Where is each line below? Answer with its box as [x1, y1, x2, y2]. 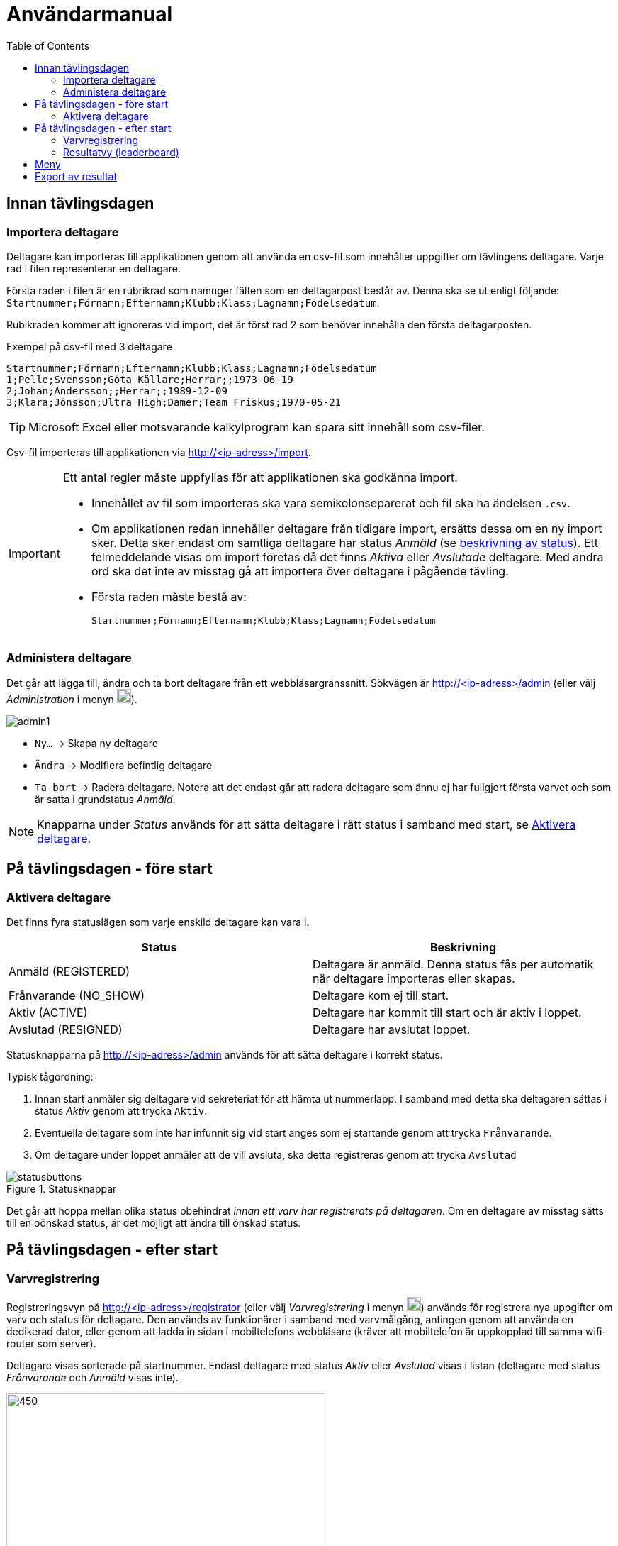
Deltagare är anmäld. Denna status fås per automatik [313, 956, 594, 971]
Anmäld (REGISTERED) [9, 964, 130, 978]
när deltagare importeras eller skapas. [313, 971, 515, 985]
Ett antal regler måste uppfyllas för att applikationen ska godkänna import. [62, 470, 458, 485]
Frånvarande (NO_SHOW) [9, 988, 145, 1003]
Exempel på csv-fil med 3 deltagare [6, 340, 172, 353]
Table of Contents [6, 39, 90, 52]
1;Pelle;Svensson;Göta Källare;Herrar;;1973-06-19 [6, 373, 293, 385]
